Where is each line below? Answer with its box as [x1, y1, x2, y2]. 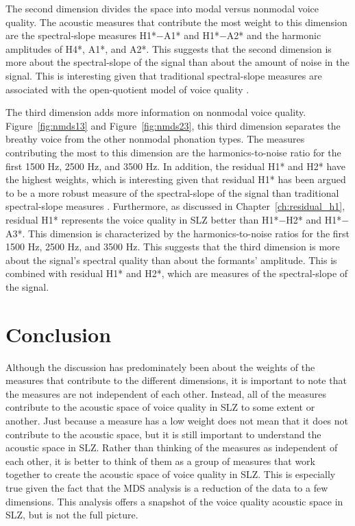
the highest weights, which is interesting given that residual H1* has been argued [5, 172, 346, 187]
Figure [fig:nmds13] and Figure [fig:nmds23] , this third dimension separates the [5, 118, 341, 132]
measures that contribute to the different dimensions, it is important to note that [5, 373, 347, 387]
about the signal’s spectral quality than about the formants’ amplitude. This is [5, 252, 337, 267]
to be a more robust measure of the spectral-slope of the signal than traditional [5, 185, 339, 200]
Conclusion [5, 320, 112, 348]
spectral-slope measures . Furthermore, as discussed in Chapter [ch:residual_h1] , [5, 199, 345, 213]
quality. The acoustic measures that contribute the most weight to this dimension [5, 14, 347, 29]
